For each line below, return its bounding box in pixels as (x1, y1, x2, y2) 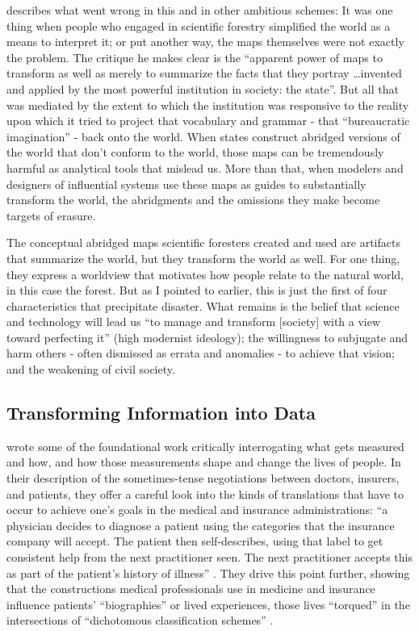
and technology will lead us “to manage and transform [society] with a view (6, 313, 381, 330)
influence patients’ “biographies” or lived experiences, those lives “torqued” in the (6, 595, 410, 612)
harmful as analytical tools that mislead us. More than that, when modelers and (6, 159, 404, 176)
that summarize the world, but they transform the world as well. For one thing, (6, 249, 400, 266)
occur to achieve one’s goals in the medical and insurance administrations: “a (6, 501, 388, 518)
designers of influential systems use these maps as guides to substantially (6, 175, 367, 192)
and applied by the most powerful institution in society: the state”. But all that (6, 80, 399, 97)
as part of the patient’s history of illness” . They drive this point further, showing (6, 564, 410, 581)
